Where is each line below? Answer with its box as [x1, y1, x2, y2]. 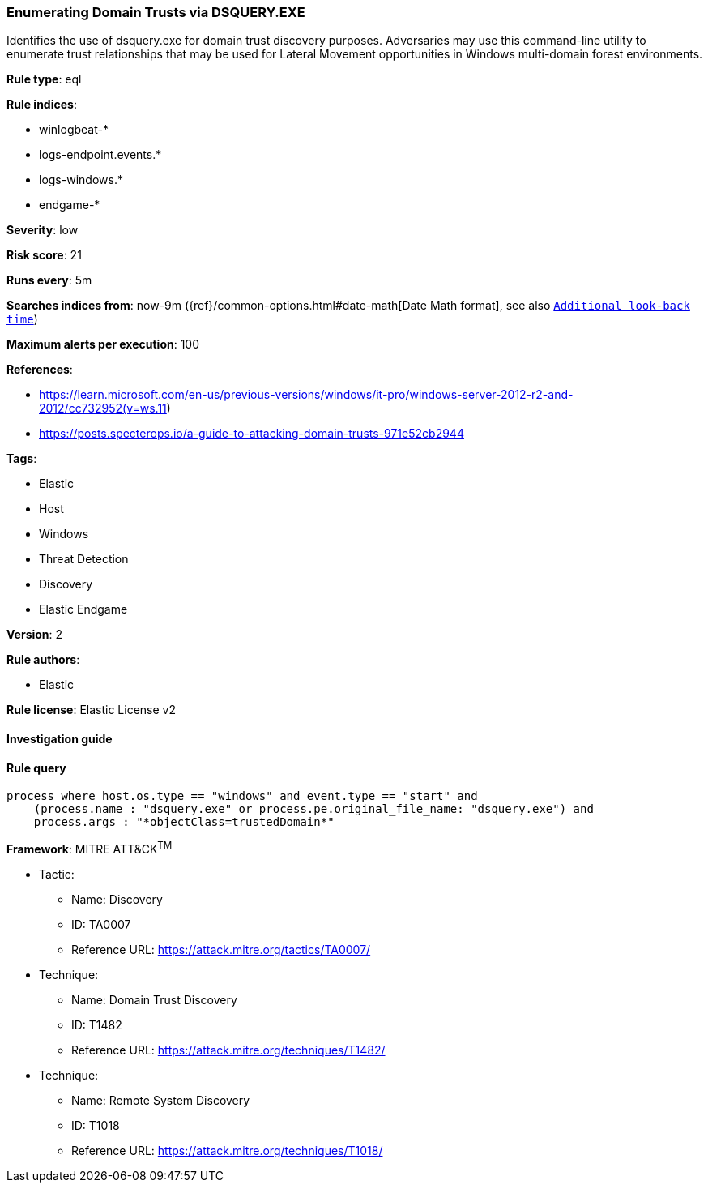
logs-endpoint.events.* [39, 148, 162, 162]
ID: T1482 [71, 1017, 122, 1032]
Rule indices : [6, 97, 77, 112]
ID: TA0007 [71, 917, 131, 931]
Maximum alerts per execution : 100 [6, 337, 200, 352]
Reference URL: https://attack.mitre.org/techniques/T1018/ [71, 1143, 383, 1157]
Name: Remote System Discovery [71, 1093, 250, 1107]
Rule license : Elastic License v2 [6, 703, 176, 717]
